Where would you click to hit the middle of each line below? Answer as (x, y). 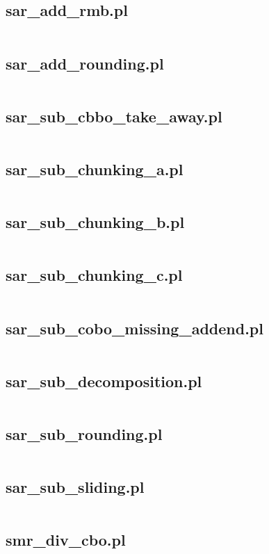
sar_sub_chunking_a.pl (95, 169)
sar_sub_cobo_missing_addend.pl (134, 328)
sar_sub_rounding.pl (84, 434)
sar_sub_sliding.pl (75, 487)
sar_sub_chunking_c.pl (94, 275)
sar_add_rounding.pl (85, 63)
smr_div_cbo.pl (66, 540)
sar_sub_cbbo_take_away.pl (114, 116)
